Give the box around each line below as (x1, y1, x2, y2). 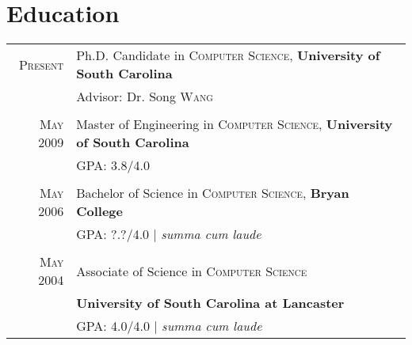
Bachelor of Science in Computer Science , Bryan (76, 184, 349, 203)
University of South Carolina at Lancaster (76, 294, 345, 313)
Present (18, 55, 64, 74)
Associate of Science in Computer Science (76, 261, 307, 280)
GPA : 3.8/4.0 (76, 156, 151, 175)
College (76, 202, 123, 221)
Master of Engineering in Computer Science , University (76, 115, 393, 134)
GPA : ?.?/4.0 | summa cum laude (76, 225, 261, 244)
